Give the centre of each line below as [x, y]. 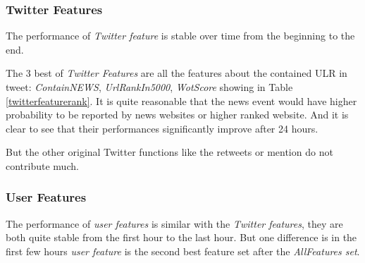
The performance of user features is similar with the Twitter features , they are [174, 223]
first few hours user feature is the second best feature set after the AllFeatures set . [183, 251]
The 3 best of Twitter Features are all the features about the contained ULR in [177, 73]
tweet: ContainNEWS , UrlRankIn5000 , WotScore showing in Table [149, 87]
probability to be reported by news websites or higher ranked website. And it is [177, 115]
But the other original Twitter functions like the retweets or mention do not [169, 152]
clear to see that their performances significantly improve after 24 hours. [162, 128]
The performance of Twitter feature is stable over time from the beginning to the [180, 36]
